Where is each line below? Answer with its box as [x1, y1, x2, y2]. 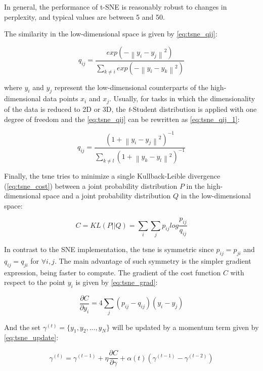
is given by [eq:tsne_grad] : [75, 277, 158, 287]
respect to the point [4, 277, 66, 287]
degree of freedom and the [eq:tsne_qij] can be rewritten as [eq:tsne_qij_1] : [4, 113, 240, 124]
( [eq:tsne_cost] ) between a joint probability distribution [4, 180, 178, 191]
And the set [4, 321, 41, 332]
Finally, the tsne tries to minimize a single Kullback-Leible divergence [4, 170, 221, 181]
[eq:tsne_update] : [4, 332, 59, 343]
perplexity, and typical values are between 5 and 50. [4, 11, 165, 22]
